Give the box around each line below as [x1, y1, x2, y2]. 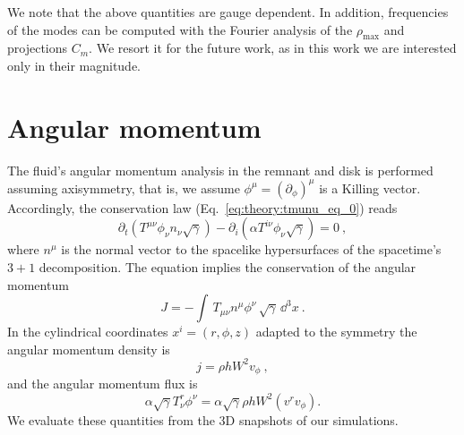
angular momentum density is [7, 339, 170, 358]
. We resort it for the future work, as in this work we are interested [89, 38, 457, 57]
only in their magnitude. [7, 55, 142, 74]
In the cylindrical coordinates [7, 322, 168, 341]
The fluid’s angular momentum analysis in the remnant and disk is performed [7, 160, 434, 179]
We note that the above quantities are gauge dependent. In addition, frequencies [7, 3, 449, 21]
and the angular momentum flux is [7, 374, 198, 393]
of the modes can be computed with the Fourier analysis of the [7, 20, 353, 38]
